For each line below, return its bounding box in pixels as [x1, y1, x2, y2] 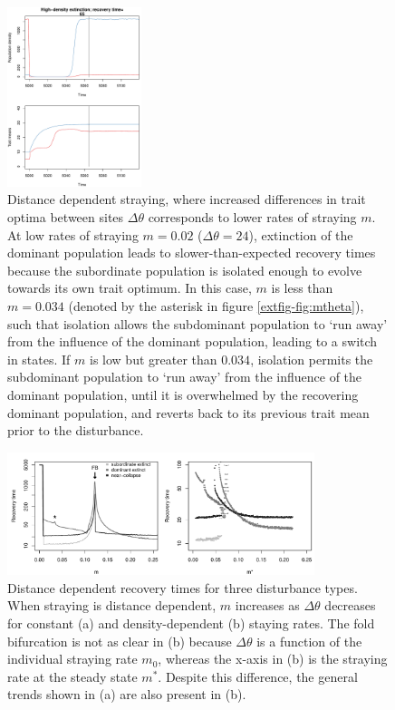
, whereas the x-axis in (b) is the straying [158, 649, 388, 668]
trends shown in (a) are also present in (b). [7, 685, 246, 704]
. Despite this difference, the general [158, 666, 358, 686]
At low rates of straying [7, 225, 139, 244]
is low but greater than [90, 349, 217, 368]
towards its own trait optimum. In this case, [7, 278, 252, 297]
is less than [271, 278, 333, 297]
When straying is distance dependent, [7, 596, 217, 615]
